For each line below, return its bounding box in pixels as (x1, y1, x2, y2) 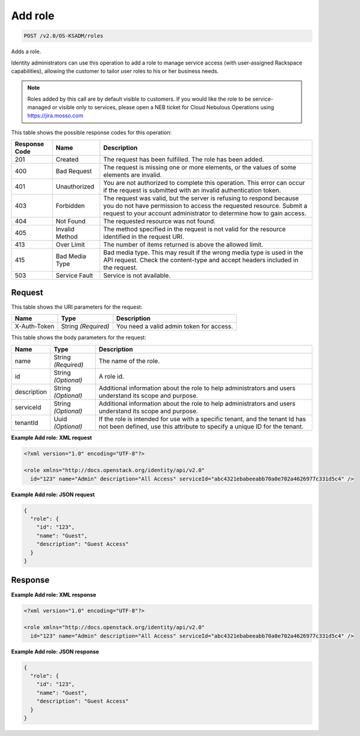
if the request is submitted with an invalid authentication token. (103, 186, 281, 195)
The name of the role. (98, 356, 160, 365)
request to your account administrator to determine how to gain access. (103, 209, 306, 218)
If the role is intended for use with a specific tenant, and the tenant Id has (98, 415, 306, 423)
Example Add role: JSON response (11, 648, 99, 655)
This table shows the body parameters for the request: (11, 334, 147, 341)
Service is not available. (103, 271, 171, 280)
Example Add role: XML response (11, 591, 96, 598)
